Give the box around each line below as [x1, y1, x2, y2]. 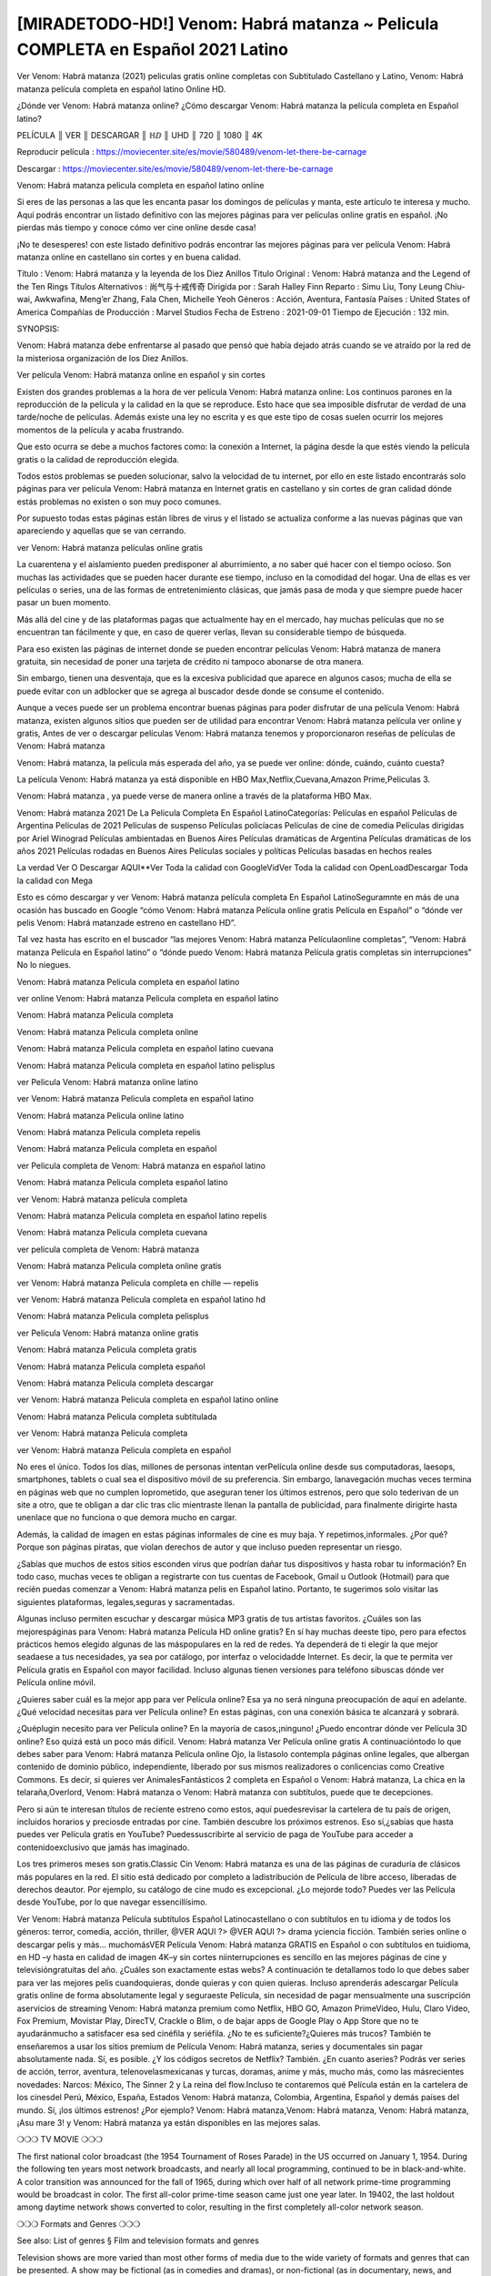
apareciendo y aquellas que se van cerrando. [16, 525, 186, 536]
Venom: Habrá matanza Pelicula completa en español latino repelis [16, 1211, 267, 1222]
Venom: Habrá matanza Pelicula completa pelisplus [16, 1311, 209, 1322]
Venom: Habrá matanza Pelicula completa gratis [16, 1344, 197, 1356]
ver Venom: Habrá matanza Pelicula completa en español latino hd [16, 1294, 266, 1305]
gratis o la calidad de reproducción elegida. [16, 453, 180, 464]
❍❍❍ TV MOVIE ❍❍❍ [16, 2134, 104, 2145]
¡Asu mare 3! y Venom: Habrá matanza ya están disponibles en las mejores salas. [16, 2118, 322, 2129]
